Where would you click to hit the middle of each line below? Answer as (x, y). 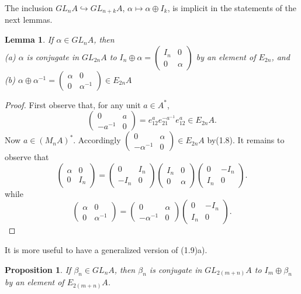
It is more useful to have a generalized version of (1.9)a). (106, 250)
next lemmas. (29, 20)
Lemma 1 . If (29, 39)
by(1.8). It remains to (246, 140)
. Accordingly (97, 140)
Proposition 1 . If (38, 269)
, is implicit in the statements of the (232, 8)
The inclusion (29, 8)
